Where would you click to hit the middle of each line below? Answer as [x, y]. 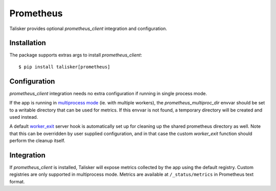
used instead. [24, 117]
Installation [28, 43]
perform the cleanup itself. [37, 141]
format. [17, 181]
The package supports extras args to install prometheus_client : [76, 55]
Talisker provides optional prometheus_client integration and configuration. [88, 29]
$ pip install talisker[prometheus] [64, 67]
